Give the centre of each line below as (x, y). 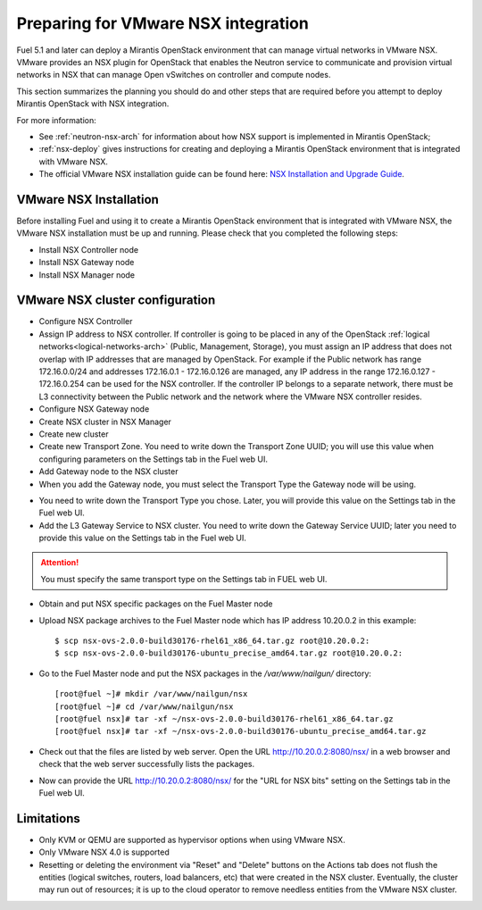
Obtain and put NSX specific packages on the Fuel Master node (156, 604)
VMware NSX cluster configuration (116, 301)
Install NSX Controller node (88, 249)
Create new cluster (74, 434)
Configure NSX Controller (86, 321)
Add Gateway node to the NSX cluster (108, 472)
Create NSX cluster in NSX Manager (105, 422)
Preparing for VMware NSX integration (163, 23)
